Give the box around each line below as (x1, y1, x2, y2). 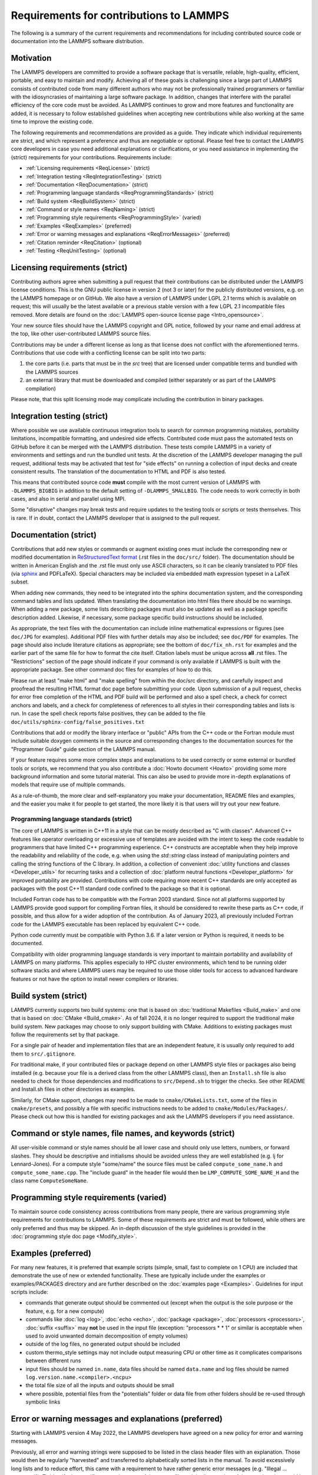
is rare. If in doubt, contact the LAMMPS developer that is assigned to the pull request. (11, 514, 221, 522)
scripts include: (11, 1289, 48, 1296)
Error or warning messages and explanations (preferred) (11, 1414, 223, 1424)
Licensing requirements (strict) (11, 263, 128, 273)
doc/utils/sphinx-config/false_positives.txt (11, 719, 145, 725)
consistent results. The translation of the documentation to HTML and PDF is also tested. (11, 468, 227, 475)
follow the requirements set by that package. (11, 1031, 120, 1038)
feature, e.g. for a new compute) (25, 1307, 104, 1315)
